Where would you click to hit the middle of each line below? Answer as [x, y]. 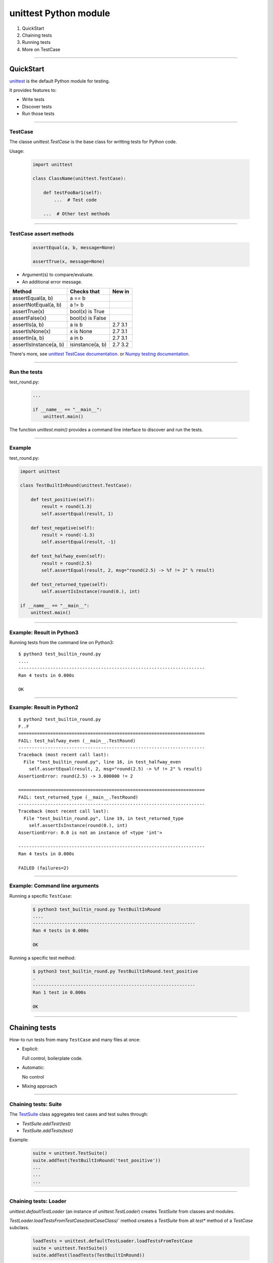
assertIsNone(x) [32, 331]
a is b [76, 325]
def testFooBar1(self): [73, 193]
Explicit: [30, 1049]
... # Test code [75, 200]
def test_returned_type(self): [69, 584]
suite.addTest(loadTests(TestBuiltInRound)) [89, 1255]
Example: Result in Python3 [44, 633]
